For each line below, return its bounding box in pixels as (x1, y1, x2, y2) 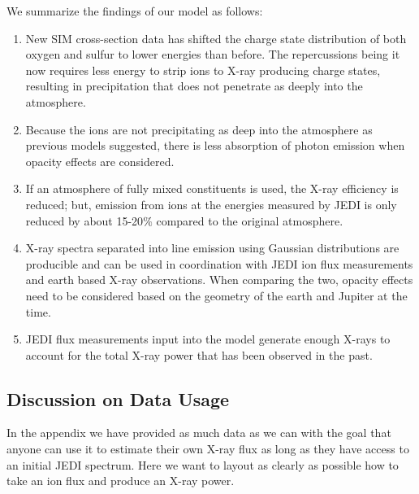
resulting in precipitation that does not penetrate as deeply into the (25, 77, 363, 94)
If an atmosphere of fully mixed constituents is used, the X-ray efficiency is (25, 180, 399, 197)
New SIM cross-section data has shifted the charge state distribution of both (25, 29, 407, 46)
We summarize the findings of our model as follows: (6, 2, 263, 19)
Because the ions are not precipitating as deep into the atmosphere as (25, 120, 373, 138)
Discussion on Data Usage (6, 386, 230, 411)
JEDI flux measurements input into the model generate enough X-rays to (25, 330, 391, 348)
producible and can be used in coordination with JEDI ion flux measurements (25, 255, 413, 272)
